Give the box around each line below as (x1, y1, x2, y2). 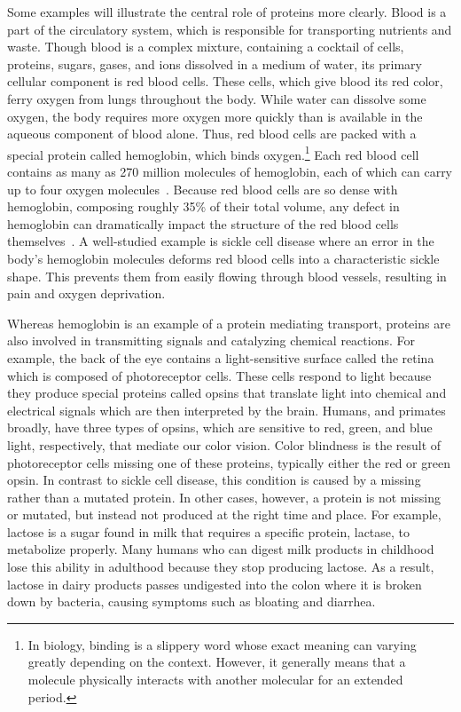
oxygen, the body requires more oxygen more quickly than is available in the (7, 107, 423, 125)
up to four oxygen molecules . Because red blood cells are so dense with (7, 179, 398, 198)
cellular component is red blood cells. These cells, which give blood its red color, (7, 72, 443, 91)
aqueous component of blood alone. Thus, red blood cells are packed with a (7, 124, 417, 143)
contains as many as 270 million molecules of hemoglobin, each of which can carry (7, 162, 453, 180)
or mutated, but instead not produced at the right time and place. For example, (7, 505, 441, 524)
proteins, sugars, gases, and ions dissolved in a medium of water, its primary (7, 54, 422, 73)
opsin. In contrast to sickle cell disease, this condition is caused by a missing (7, 471, 421, 489)
